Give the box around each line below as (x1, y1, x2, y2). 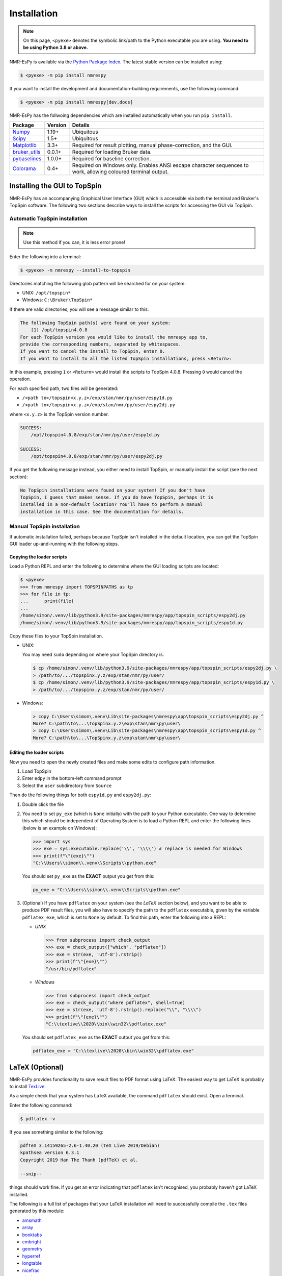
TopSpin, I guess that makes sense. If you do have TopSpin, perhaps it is (20, 495, 214, 500)
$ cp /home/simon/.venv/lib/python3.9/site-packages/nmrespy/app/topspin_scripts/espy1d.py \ (33, 679, 275, 685)
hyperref (22, 1253, 41, 1259)
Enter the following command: (9, 1102, 72, 1108)
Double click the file (22, 801, 64, 807)
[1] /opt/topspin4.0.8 (31, 327, 88, 333)
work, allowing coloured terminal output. (72, 168, 169, 176)
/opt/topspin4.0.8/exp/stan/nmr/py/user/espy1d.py (31, 432, 160, 438)
